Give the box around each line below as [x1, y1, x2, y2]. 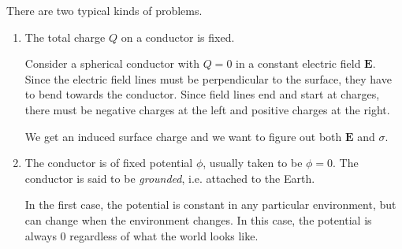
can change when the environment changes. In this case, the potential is [24, 211, 372, 228]
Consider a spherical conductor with [24, 55, 199, 72]
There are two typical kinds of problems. [6, 2, 203, 18]
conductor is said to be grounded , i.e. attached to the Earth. [24, 169, 315, 186]
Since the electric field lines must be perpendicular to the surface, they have [24, 70, 392, 87]
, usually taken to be [203, 154, 303, 171]
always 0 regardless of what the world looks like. [24, 227, 259, 243]
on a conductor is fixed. [121, 28, 235, 45]
